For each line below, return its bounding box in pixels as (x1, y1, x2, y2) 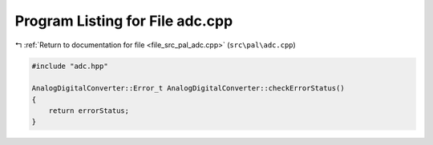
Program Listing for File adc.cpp (14, 12, 233, 30)
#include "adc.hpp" (31, 61, 108, 70)
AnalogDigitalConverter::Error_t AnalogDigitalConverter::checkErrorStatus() (31, 84, 345, 93)
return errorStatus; (48, 107, 130, 115)
